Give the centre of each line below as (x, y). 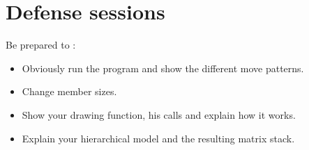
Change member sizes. (69, 91)
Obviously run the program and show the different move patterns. (163, 68)
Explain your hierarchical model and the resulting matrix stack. (158, 138)
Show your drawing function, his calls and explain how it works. (159, 114)
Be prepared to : (41, 45)
